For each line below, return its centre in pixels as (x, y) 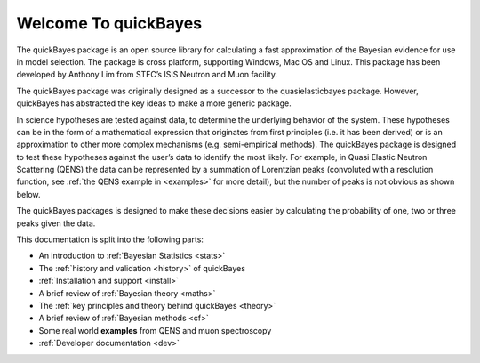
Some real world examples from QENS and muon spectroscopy (155, 330)
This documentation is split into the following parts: (110, 239)
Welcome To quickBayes (109, 23)
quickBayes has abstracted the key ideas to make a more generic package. (154, 103)
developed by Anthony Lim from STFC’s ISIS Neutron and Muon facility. (147, 75)
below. (28, 194)
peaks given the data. (56, 223)
